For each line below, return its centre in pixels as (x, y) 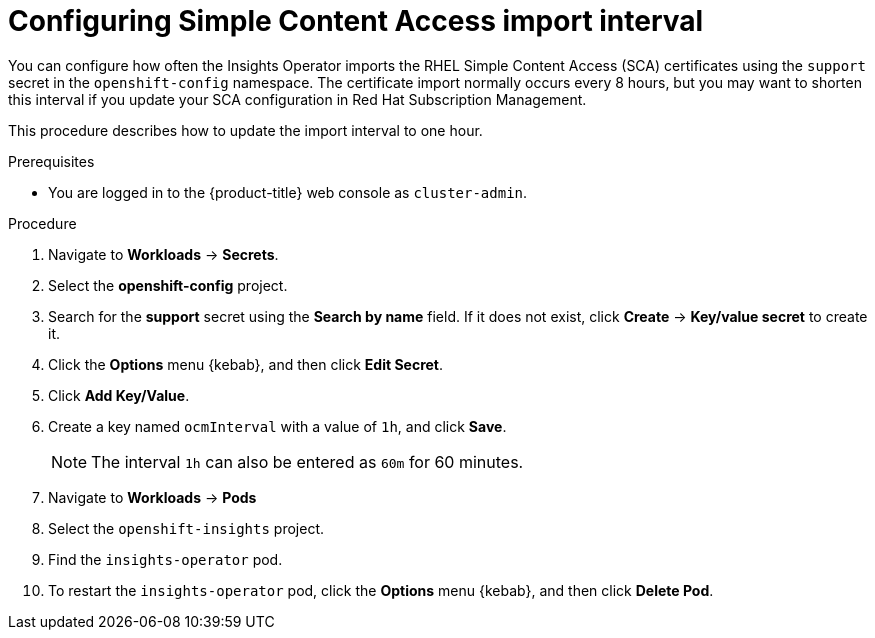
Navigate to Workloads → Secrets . (163, 254)
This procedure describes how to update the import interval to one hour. (245, 130)
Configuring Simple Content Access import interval (356, 21)
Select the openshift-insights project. (186, 528)
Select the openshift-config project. (168, 285)
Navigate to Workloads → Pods (152, 497)
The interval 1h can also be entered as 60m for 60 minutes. (307, 461)
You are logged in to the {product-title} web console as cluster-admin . (288, 192)
